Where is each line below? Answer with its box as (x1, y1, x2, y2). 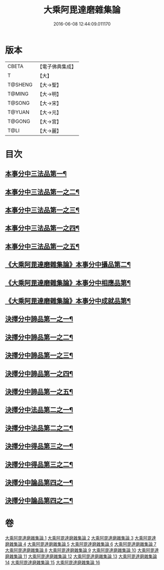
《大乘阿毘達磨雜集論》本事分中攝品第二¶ (5, 260, 131, 269)
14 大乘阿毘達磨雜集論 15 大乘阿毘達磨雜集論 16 (5, 560, 100, 566)
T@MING (7, 90, 29, 97)
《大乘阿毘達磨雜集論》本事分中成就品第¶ (5, 297, 131, 305)
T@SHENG (7, 81, 33, 88)
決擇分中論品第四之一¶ (5, 478, 73, 487)
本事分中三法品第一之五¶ (5, 242, 80, 251)
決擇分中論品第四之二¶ (5, 497, 73, 505)
